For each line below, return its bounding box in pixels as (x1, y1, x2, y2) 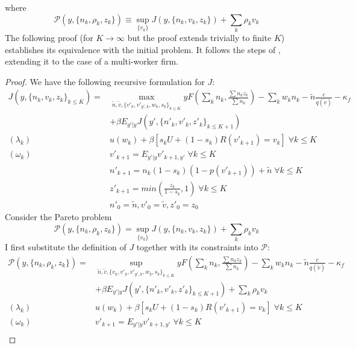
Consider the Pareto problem (5, 210, 112, 223)
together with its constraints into (136, 241, 258, 253)
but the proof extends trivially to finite (127, 31, 272, 43)
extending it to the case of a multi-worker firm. (5, 55, 178, 68)
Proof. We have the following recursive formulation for (5, 75, 205, 87)
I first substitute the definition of (5, 241, 126, 253)
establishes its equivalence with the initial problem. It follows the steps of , (5, 43, 281, 55)
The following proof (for (5, 31, 93, 43)
